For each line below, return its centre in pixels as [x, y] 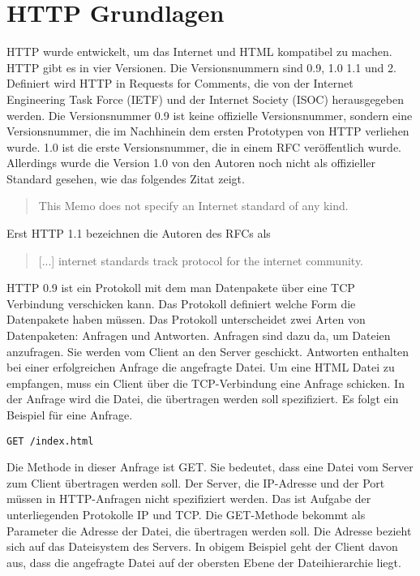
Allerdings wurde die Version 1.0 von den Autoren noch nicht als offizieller [191, 163]
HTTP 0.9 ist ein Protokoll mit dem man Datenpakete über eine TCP [181, 288]
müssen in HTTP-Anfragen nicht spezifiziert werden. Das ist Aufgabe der [189, 499]
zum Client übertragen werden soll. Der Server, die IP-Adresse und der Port [196, 482]
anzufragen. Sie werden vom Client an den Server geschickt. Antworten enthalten [208, 351]
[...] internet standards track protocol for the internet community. [201, 260]
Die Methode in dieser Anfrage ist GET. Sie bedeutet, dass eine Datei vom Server [210, 467]
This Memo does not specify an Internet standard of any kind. [193, 206]
